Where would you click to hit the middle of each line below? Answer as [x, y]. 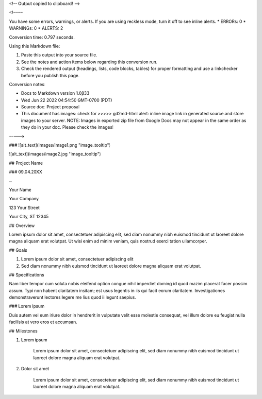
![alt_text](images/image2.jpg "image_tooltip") [55, 154]
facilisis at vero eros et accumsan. [43, 322]
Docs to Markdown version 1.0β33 [55, 93]
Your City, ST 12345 [29, 217]
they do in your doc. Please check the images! [67, 127]
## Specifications [27, 275]
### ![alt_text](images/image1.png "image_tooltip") [60, 145]
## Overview [22, 226]
